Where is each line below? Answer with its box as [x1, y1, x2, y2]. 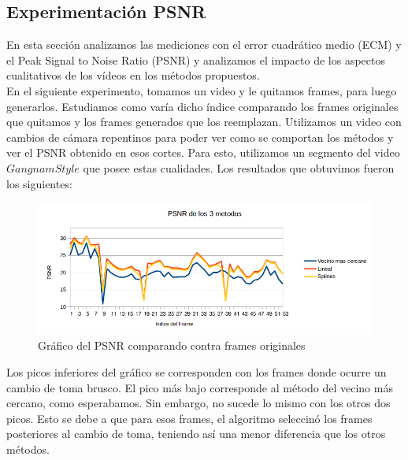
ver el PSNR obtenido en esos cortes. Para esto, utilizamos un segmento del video [6, 144, 400, 161]
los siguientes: [6, 175, 72, 191]
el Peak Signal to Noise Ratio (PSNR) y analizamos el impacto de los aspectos [6, 51, 385, 68]
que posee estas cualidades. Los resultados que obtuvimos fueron [83, 159, 395, 176]
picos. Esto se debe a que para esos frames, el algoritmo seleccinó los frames [6, 410, 373, 426]
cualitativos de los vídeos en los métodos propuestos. [6, 67, 260, 83]
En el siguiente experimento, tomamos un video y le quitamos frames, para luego [6, 82, 397, 98]
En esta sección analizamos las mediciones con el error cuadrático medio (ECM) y [6, 36, 402, 53]
